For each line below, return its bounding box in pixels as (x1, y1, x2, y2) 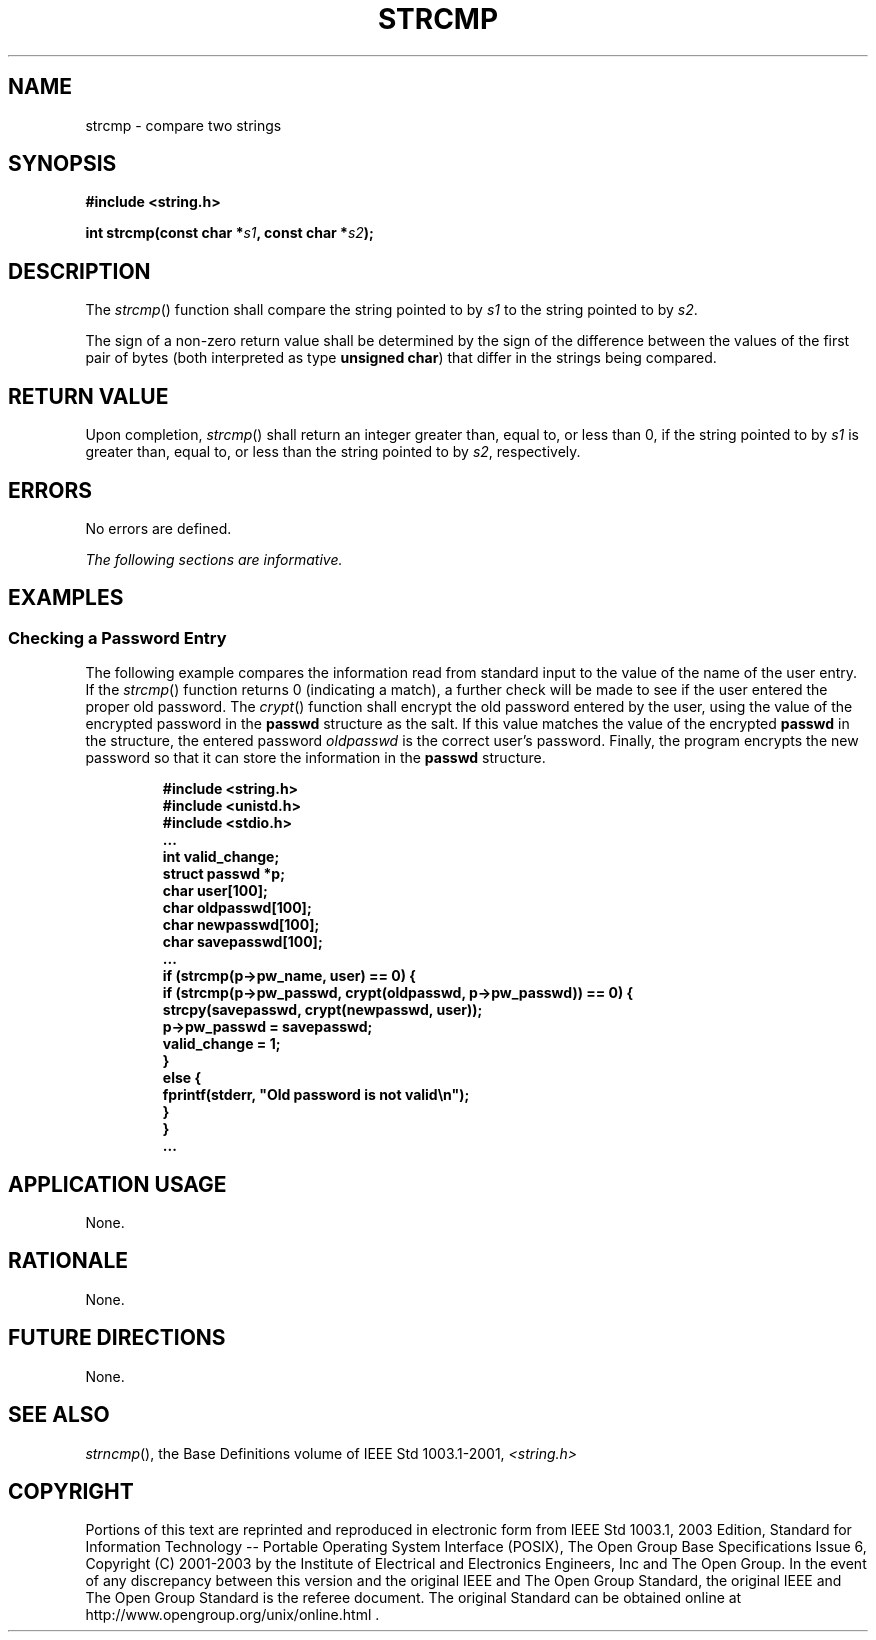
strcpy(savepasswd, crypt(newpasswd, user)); (162, 1001, 483, 1019)
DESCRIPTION (8, 258, 151, 284)
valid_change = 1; (162, 1035, 281, 1053)
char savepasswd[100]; (162, 933, 323, 951)
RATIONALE (8, 1248, 129, 1274)
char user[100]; (162, 882, 268, 900)
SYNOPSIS (8, 151, 117, 177)
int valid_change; (162, 848, 280, 866)
